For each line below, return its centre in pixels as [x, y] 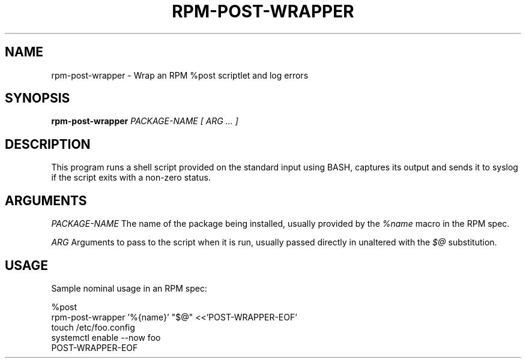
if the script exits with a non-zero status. [131, 178]
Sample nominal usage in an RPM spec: [129, 288]
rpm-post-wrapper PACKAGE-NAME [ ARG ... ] [145, 121]
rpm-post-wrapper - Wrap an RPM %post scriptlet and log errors [180, 75]
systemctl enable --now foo [106, 337]
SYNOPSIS [38, 98]
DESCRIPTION [48, 144]
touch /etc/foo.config [93, 327]
